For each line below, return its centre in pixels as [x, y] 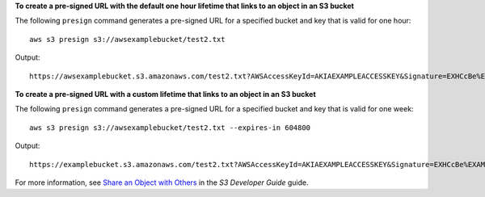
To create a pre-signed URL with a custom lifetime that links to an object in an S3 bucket [166, 94]
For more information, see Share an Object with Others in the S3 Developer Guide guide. [162, 182]
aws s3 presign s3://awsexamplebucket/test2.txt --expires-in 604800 [170, 128]
